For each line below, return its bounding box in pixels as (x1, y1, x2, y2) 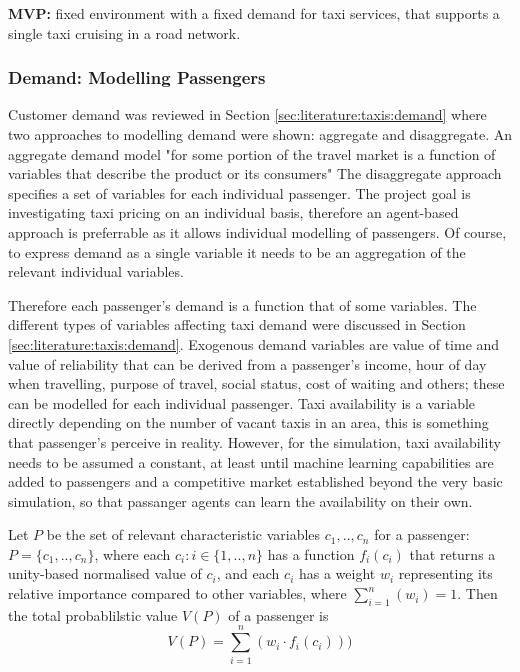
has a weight (298, 563, 376, 584)
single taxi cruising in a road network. (8, 22, 241, 43)
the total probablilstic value (8, 604, 178, 625)
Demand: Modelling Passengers (8, 65, 266, 90)
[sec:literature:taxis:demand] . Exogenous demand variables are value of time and (8, 333, 500, 354)
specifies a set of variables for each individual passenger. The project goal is (8, 182, 471, 203)
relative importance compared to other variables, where (8, 583, 347, 604)
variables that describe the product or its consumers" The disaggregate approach (8, 163, 502, 184)
